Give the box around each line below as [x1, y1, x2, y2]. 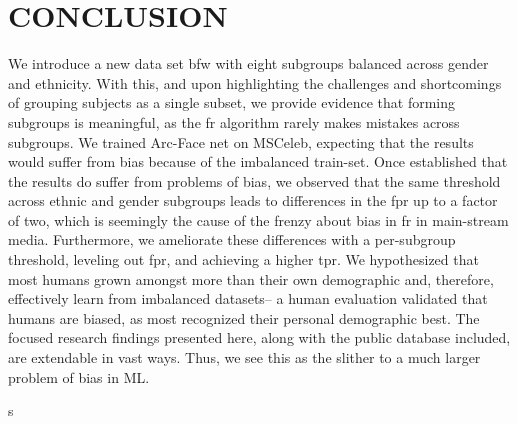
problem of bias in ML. [8, 366, 150, 387]
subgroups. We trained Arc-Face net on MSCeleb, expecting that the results [8, 131, 474, 152]
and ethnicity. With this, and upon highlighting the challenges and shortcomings [8, 72, 502, 93]
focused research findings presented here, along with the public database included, [8, 327, 511, 348]
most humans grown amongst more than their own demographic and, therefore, [8, 268, 494, 289]
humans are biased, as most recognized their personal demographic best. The [8, 307, 480, 328]
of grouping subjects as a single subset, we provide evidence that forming [8, 92, 456, 113]
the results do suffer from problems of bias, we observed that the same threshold [8, 170, 501, 191]
